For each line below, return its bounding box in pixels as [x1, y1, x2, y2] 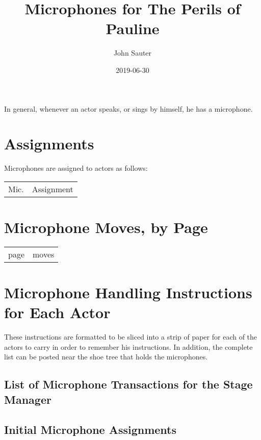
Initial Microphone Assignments [4, 421, 177, 437]
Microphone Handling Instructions [4, 282, 252, 303]
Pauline [106, 18, 160, 39]
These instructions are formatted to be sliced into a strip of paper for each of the [4, 331, 257, 342]
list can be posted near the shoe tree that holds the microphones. [4, 351, 208, 362]
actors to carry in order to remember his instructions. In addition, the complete [4, 341, 253, 352]
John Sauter [113, 47, 152, 58]
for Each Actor [4, 302, 111, 323]
